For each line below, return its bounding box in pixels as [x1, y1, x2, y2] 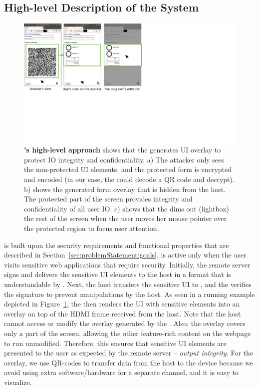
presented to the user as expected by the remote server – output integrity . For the [4, 347, 254, 358]
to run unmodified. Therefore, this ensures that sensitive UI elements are [4, 337, 227, 348]
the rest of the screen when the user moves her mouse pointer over [24, 213, 227, 223]
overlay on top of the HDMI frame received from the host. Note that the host [4, 308, 241, 318]
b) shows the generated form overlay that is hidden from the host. [24, 183, 226, 194]
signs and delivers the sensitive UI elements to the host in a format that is [4, 269, 231, 279]
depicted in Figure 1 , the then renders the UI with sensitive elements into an [4, 298, 240, 309]
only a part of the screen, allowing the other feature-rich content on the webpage [4, 327, 251, 338]
